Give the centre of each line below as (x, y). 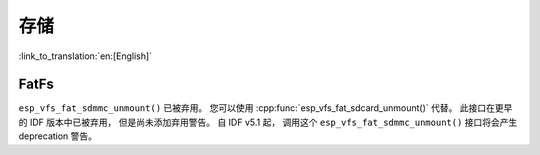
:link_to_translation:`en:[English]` (85, 56)
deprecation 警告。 (58, 136)
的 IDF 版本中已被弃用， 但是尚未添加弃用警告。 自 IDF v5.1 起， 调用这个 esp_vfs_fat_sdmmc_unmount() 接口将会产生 (268, 122)
